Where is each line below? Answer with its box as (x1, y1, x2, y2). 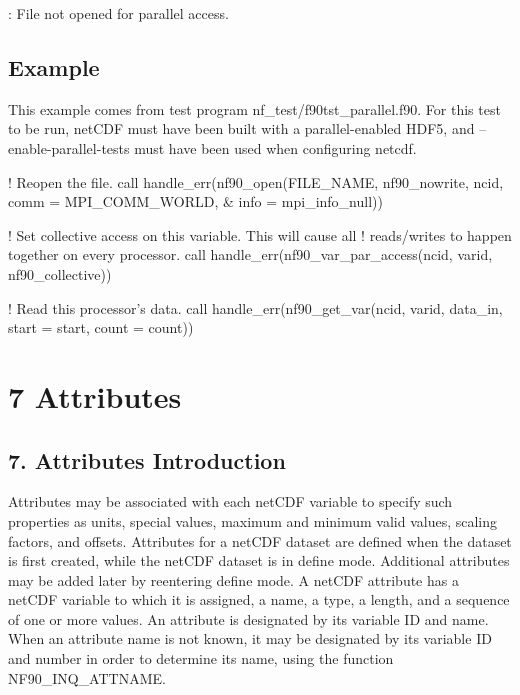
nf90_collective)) (8, 263, 112, 284)
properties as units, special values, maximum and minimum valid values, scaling (8, 510, 498, 531)
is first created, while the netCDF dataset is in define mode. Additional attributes (8, 550, 510, 571)
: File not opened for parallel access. (8, 3, 229, 23)
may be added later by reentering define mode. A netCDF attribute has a (8, 569, 459, 590)
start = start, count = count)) (8, 317, 194, 338)
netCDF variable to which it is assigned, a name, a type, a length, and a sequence (8, 589, 510, 610)
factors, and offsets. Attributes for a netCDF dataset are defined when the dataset (8, 530, 512, 551)
